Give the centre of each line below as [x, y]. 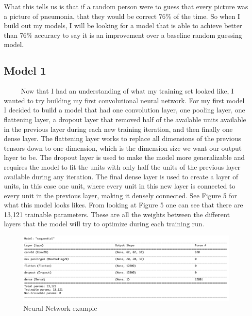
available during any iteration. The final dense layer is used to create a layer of [121, 176]
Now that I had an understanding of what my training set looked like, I [127, 91]
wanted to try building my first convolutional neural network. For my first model [124, 100]
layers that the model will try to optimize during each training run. [104, 224]
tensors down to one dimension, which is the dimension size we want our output [123, 148]
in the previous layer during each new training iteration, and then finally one [118, 129]
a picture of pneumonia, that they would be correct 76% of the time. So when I [122, 16]
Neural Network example [60, 308]
